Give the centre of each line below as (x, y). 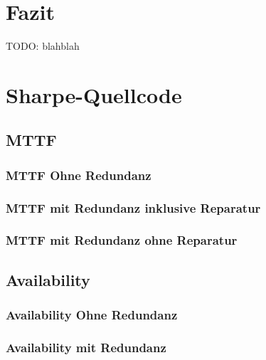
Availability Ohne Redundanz (92, 315)
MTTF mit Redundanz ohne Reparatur (122, 240)
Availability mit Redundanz (86, 347)
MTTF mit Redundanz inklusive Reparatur (133, 207)
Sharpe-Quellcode (94, 94)
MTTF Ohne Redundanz (79, 175)
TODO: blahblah (43, 46)
